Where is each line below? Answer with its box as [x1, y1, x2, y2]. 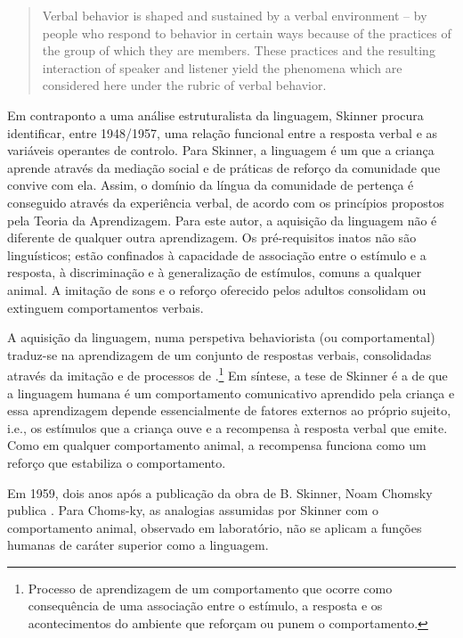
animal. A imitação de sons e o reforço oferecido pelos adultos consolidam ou [7, 280, 426, 299]
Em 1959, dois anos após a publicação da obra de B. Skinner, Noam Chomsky [7, 483, 433, 502]
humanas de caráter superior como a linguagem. [7, 536, 269, 554]
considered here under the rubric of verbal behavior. [42, 76, 327, 94]
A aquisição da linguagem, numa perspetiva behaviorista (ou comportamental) [7, 328, 435, 347]
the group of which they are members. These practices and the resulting [42, 41, 435, 60]
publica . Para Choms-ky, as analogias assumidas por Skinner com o [7, 501, 378, 519]
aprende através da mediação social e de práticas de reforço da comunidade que [7, 158, 441, 176]
